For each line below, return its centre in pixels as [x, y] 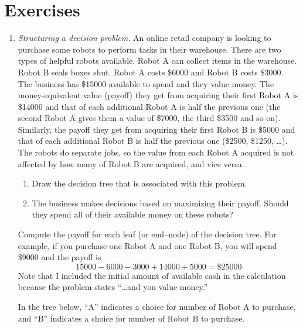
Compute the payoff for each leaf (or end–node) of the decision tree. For [147, 234]
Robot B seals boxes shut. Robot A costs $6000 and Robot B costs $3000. [151, 72]
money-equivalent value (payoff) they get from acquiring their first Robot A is [158, 95]
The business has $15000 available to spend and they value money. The [146, 83]
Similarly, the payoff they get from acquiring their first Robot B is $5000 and [156, 129]
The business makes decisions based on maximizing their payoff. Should [160, 203]
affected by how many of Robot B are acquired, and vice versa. [131, 163]
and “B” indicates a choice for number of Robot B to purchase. [131, 318]
